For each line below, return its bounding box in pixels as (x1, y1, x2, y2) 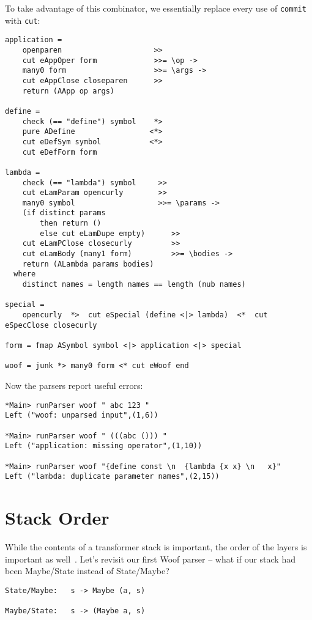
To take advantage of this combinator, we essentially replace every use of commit (5, 2, 306, 14)
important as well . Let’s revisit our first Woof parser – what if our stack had (5, 552, 295, 565)
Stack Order (5, 505, 110, 530)
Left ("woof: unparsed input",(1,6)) (5, 411, 158, 420)
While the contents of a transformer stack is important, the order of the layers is (5, 540, 307, 553)
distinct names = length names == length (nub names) (22, 280, 246, 289)
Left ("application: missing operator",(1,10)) (5, 441, 202, 451)
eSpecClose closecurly (5, 320, 97, 330)
